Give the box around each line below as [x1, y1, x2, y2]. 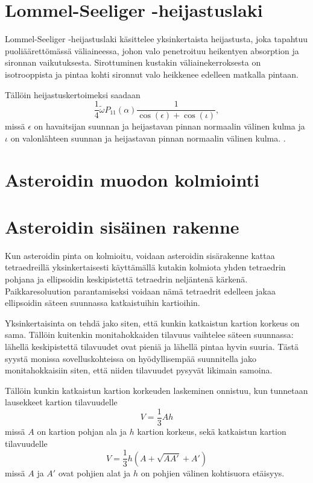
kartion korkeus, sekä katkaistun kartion [137, 425, 286, 438]
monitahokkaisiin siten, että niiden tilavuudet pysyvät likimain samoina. [5, 364, 273, 376]
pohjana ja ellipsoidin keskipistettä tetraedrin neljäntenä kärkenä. [5, 273, 248, 285]
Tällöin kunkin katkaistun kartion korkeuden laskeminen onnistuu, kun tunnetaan [5, 384, 308, 396]
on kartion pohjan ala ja [37, 425, 127, 438]
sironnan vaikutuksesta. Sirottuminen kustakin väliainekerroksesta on [5, 56, 261, 69]
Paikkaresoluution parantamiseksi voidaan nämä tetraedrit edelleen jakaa [5, 284, 276, 297]
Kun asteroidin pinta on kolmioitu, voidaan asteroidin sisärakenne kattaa [5, 249, 275, 261]
